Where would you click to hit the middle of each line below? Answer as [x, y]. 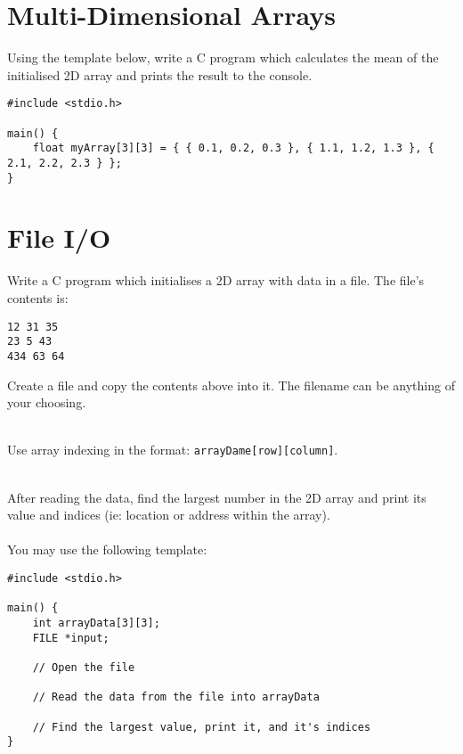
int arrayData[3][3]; [96, 623]
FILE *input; [71, 638]
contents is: [38, 297]
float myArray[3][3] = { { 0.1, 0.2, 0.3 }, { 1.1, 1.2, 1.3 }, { [233, 148]
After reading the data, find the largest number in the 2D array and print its [217, 497]
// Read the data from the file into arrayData [176, 697]
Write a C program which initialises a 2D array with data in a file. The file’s [216, 280]
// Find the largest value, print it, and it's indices [202, 727]
